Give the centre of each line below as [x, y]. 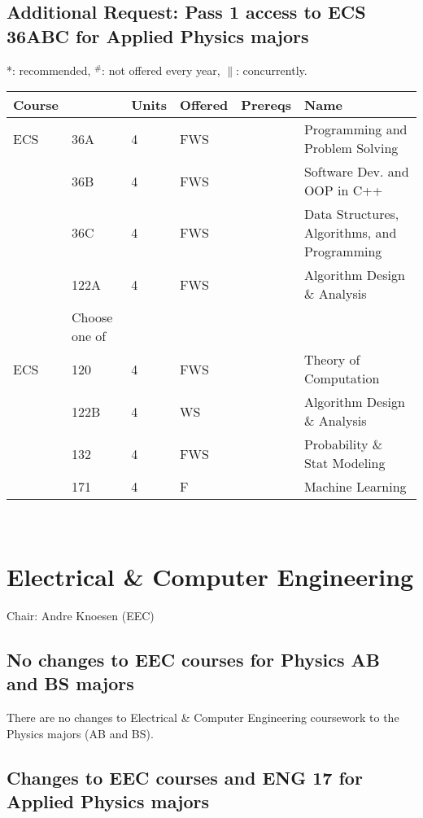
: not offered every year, [161, 70]
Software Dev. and [356, 172]
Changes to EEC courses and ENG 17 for [185, 777]
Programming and [355, 129]
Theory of [332, 360]
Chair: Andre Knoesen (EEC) [81, 615]
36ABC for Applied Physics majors [158, 35]
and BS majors [70, 683]
